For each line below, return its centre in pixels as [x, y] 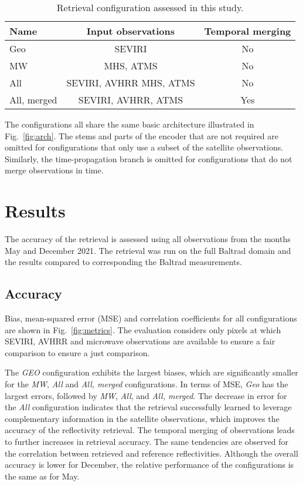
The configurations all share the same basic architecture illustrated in [130, 124]
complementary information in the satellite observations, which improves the [142, 418]
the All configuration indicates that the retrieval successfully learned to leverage [148, 407]
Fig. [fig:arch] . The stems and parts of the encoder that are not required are [142, 135]
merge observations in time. [54, 170]
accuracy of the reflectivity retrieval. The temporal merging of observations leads [150, 430]
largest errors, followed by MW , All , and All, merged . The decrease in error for [146, 395]
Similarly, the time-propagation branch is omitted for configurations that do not [149, 158]
